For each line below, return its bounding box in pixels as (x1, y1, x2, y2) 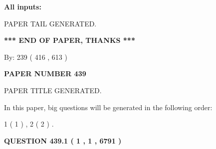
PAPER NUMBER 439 (4, 68, 86, 79)
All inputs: (4, 1, 41, 11)
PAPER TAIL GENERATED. (4, 18, 97, 28)
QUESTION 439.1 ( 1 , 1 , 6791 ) (4, 135, 122, 146)
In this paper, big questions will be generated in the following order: (4, 102, 213, 112)
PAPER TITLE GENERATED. (4, 85, 102, 95)
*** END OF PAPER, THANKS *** (4, 35, 135, 45)
